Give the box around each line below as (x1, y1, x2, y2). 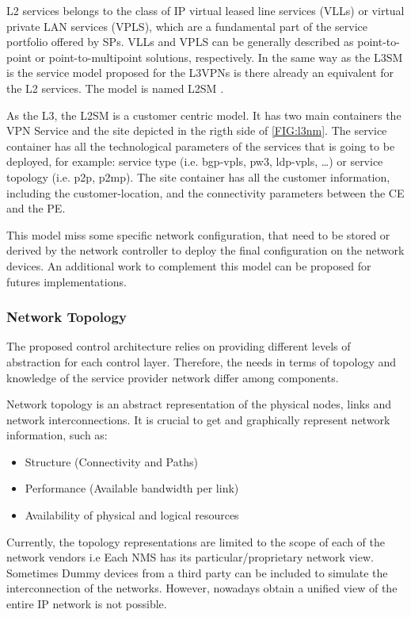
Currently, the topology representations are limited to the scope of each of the (6, 533, 385, 550)
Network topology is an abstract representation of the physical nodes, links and (6, 396, 391, 412)
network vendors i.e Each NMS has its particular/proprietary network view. (6, 549, 374, 565)
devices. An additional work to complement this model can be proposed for (6, 257, 371, 274)
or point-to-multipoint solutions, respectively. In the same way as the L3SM (35, 48, 403, 65)
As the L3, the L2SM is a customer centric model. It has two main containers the (6, 106, 401, 123)
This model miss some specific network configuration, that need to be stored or (6, 226, 390, 243)
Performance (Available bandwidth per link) (25, 480, 239, 496)
